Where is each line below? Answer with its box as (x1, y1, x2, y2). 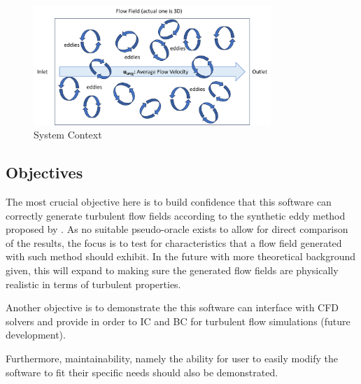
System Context (34, 127, 102, 142)
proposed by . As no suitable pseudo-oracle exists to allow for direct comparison (6, 222, 348, 236)
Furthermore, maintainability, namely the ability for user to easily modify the (6, 350, 339, 365)
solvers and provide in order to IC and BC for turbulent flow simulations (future (6, 313, 351, 328)
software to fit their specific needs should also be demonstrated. (6, 364, 278, 379)
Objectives (6, 162, 83, 183)
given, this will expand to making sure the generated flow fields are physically (6, 262, 339, 277)
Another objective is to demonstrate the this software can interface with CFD (6, 300, 339, 315)
